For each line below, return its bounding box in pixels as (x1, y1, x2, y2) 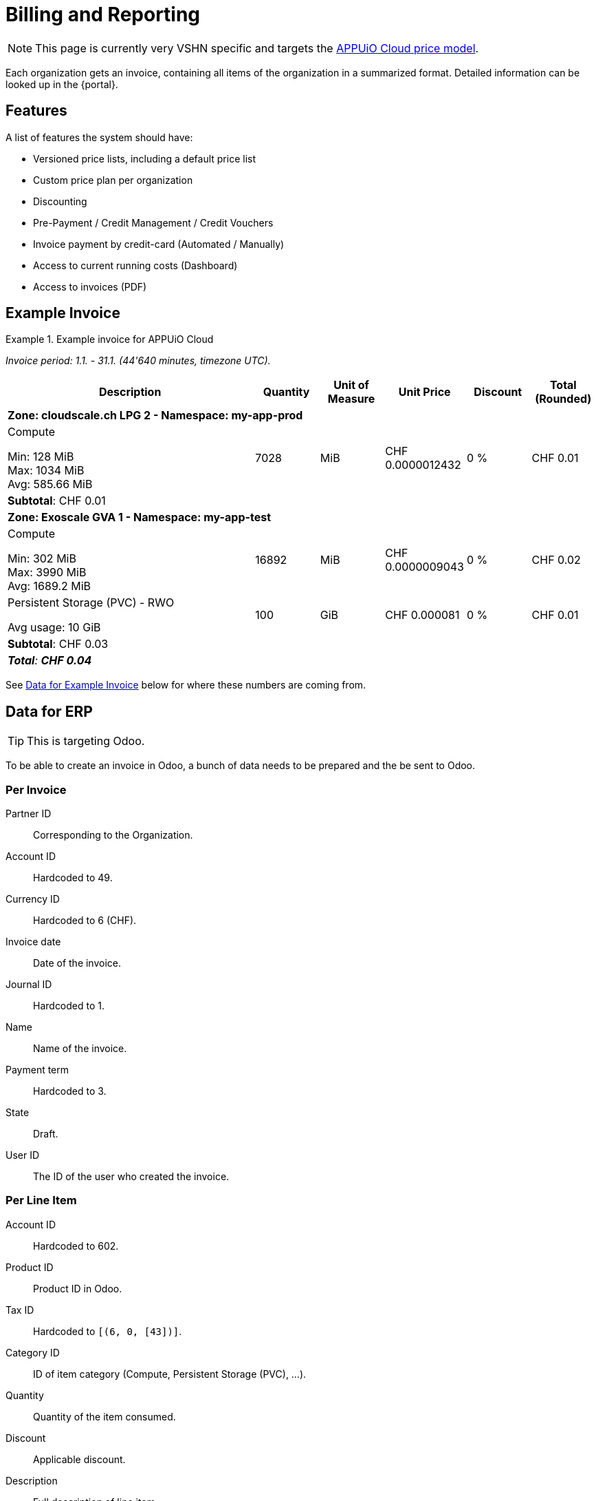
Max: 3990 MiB (8, 565, 87, 580)
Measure (327, 392, 375, 406)
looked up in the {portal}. (5, 78, 118, 90)
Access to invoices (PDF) (33, 280, 147, 293)
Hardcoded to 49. (33, 872, 113, 884)
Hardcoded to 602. (33, 1239, 119, 1252)
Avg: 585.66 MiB (8, 477, 93, 492)
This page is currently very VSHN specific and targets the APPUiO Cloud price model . (35, 41, 479, 55)
